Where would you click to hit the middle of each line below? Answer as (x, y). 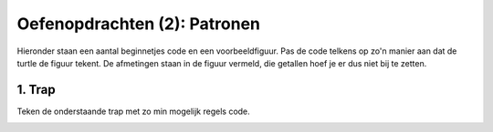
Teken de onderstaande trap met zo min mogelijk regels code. (133, 111)
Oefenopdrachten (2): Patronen (138, 24)
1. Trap (36, 90)
